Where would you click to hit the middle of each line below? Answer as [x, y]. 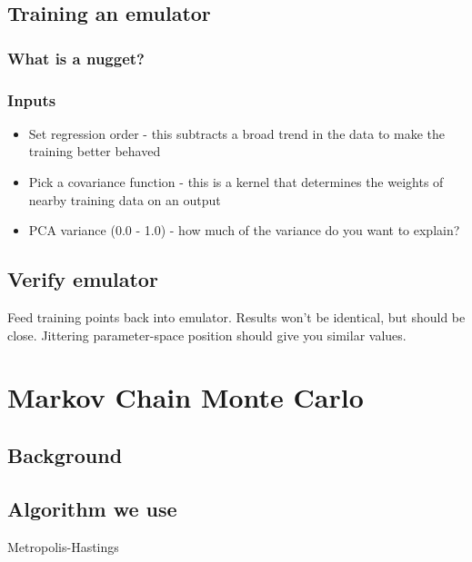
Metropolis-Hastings [63, 546]
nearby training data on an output [125, 199]
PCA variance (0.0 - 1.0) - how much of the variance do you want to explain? [244, 230]
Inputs [32, 99]
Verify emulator [83, 279]
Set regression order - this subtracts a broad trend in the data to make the [236, 133]
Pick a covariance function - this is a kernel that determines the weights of [236, 182]
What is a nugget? [76, 58]
